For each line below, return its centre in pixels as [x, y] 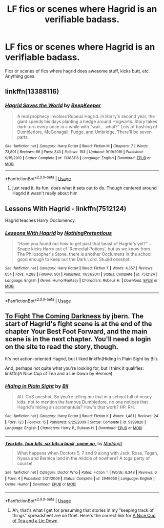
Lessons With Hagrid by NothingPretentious [59, 233]
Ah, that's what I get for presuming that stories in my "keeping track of [83, 510]
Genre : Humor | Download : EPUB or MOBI [41, 484]
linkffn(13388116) [32, 92]
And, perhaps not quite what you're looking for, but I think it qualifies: [74, 368]
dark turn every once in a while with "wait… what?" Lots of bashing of [87, 126]
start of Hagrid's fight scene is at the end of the [79, 324]
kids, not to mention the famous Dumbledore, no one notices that [82, 402]
